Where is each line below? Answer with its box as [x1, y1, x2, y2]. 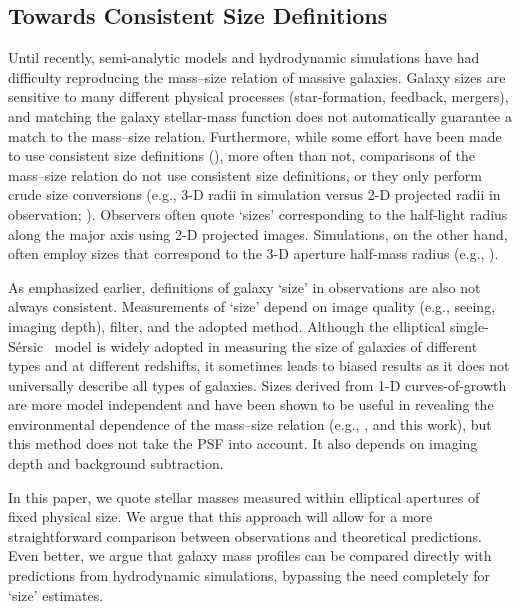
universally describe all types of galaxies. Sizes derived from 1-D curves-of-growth [8, 374, 507, 395]
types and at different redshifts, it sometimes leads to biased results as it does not [8, 355, 510, 376]
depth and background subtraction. [8, 453, 224, 474]
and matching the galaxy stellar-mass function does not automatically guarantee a [8, 105, 512, 126]
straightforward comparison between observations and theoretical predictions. [8, 525, 482, 546]
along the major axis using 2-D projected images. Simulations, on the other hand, [8, 223, 508, 244]
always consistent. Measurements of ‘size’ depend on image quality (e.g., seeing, [8, 296, 496, 317]
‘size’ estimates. [8, 584, 104, 605]
